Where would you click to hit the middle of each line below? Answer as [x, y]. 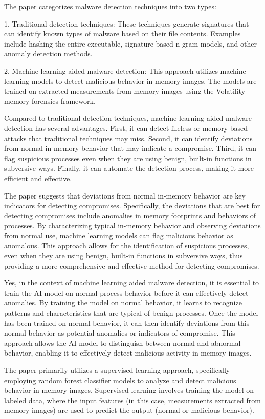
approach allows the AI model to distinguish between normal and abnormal [123, 343]
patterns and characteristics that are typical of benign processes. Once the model [131, 313]
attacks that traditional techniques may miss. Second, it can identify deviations [128, 138]
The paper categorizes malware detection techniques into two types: [110, 6]
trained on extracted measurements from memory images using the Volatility [125, 91]
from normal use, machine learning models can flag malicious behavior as [119, 235]
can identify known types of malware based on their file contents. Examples [123, 34]
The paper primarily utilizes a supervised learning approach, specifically [117, 370]
